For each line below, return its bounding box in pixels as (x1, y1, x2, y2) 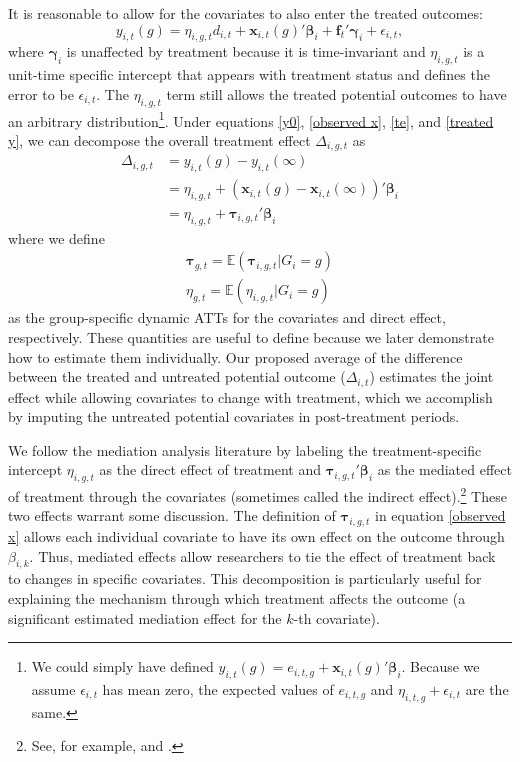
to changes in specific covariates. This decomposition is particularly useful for (8, 568, 482, 589)
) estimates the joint (369, 366, 494, 387)
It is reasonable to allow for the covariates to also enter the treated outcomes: (8, 3, 483, 23)
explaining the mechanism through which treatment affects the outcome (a (8, 587, 466, 608)
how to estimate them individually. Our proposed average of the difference (8, 346, 463, 367)
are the (465, 678, 509, 699)
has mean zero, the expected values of (102, 678, 334, 699)
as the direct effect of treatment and (99, 459, 321, 480)
